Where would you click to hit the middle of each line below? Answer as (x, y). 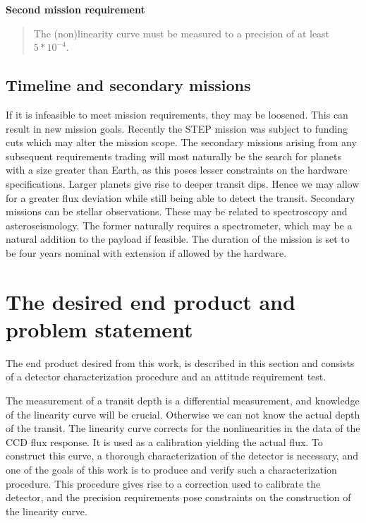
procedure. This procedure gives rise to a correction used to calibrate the (163, 483)
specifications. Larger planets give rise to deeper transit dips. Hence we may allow (183, 183)
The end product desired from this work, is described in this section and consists (180, 362)
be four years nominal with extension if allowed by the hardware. (146, 252)
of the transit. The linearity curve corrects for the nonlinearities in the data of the (183, 428)
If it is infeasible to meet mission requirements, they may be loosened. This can (177, 114)
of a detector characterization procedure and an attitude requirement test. (166, 377)
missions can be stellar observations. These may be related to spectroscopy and (177, 211)
